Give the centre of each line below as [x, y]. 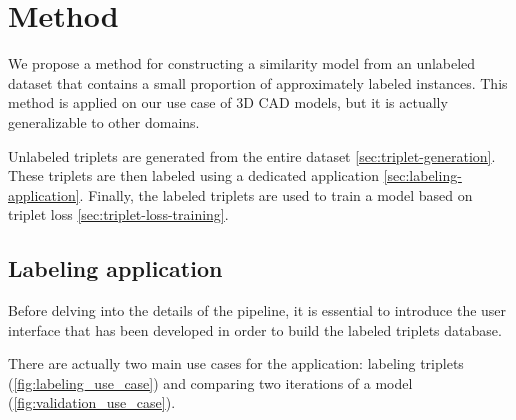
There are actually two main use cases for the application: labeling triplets [236, 363]
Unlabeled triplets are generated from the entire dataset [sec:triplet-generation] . [252, 155]
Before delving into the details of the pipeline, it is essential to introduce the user [257, 310]
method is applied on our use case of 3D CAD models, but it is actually [228, 102]
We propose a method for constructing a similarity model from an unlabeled [242, 63]
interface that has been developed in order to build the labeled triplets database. [255, 329]
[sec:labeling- [422, 175]
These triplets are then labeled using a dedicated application [193, 175]
